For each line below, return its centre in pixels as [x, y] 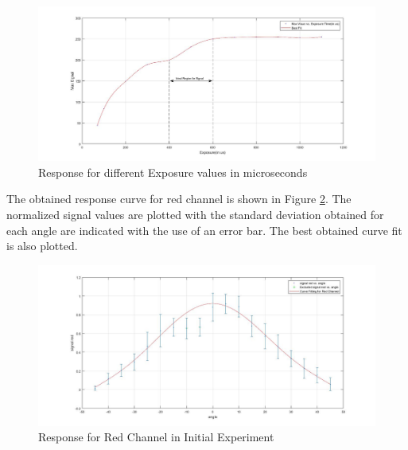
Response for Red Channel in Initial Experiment [156, 437]
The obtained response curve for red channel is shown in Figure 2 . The [179, 199]
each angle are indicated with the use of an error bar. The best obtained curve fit [204, 230]
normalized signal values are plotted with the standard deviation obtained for [195, 214]
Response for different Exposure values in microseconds [173, 172]
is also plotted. [42, 246]
